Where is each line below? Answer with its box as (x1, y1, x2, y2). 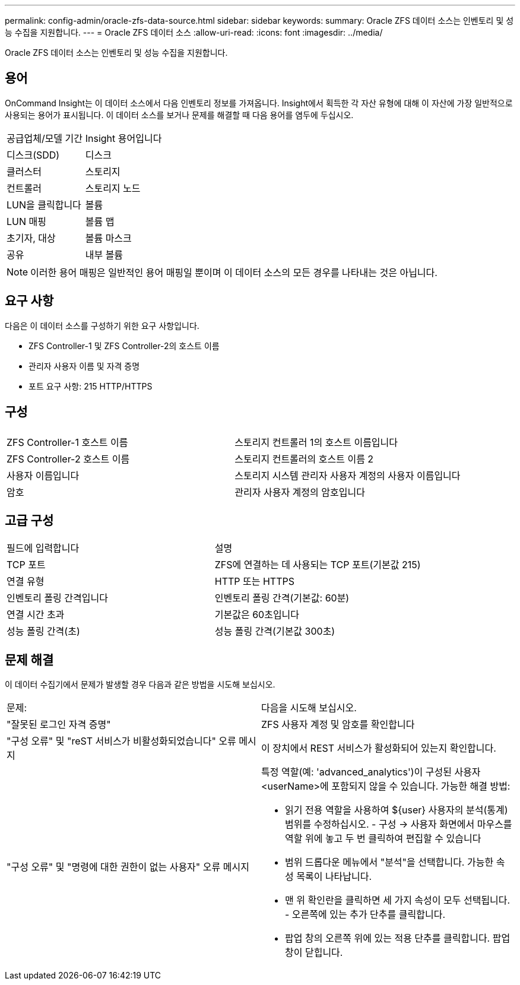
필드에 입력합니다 (7, 542, 80, 555)
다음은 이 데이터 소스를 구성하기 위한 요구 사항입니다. (5, 320, 199, 331)
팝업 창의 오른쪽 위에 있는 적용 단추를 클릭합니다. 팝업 (285, 932, 511, 945)
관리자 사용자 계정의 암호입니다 (234, 486, 365, 498)
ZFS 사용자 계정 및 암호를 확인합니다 (261, 718, 415, 731)
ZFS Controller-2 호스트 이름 (7, 452, 130, 465)
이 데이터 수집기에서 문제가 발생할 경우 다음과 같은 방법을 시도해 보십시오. (5, 679, 275, 690)
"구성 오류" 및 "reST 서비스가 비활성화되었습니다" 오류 (7, 735, 236, 748)
